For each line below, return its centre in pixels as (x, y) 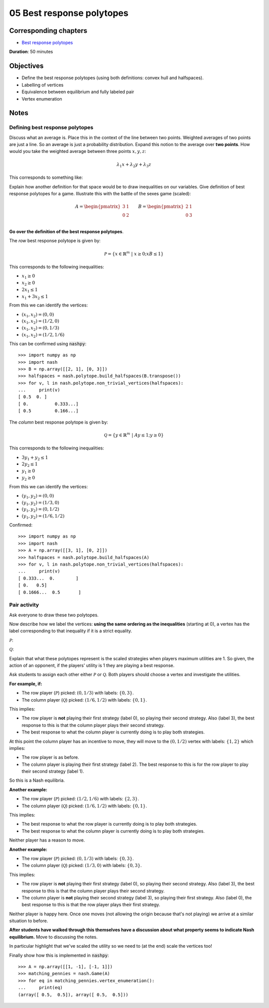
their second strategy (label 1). (53, 771)
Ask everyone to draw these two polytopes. (54, 615)
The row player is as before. (50, 757)
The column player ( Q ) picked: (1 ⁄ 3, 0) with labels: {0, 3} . (82, 865)
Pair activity (24, 605)
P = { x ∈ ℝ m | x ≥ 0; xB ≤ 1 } (134, 253)
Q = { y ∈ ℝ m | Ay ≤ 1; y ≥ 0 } (134, 435)
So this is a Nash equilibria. (37, 780)
